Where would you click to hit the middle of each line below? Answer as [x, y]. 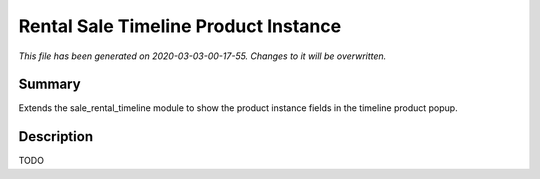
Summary [49, 84]
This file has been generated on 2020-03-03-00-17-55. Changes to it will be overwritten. [202, 56]
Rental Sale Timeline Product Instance [180, 26]
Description [56, 136]
